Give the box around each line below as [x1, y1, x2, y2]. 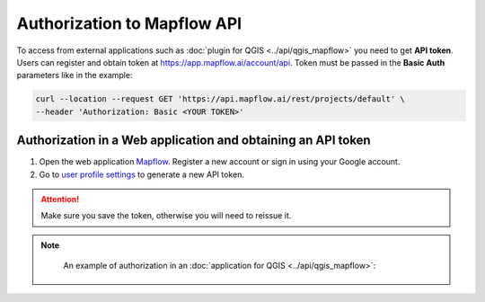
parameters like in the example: [16, 70, 133, 81]
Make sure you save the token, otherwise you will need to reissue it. [40, 210, 292, 221]
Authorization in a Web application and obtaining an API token [16, 133, 372, 148]
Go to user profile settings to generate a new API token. [39, 169, 244, 180]
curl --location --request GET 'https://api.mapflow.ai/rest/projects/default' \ [35, 94, 406, 104]
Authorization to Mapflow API [16, 13, 242, 33]
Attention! [40, 193, 80, 204]
